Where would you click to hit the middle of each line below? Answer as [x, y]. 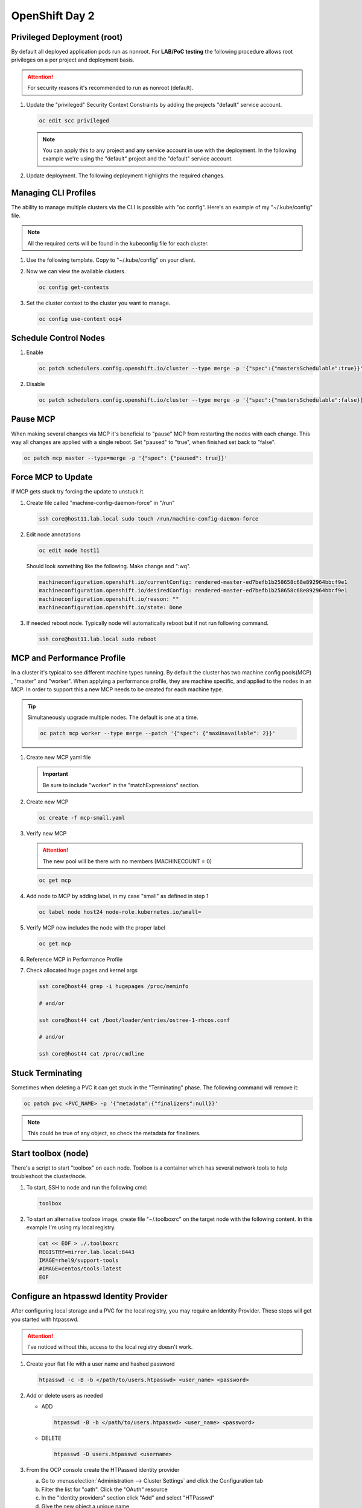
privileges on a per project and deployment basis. [73, 60]
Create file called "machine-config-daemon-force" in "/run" [100, 502]
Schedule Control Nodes [58, 338]
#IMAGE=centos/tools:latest [80, 1269]
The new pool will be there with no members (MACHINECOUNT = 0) [127, 861]
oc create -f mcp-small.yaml [82, 818]
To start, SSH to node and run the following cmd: [87, 1187]
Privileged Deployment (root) [67, 37]
